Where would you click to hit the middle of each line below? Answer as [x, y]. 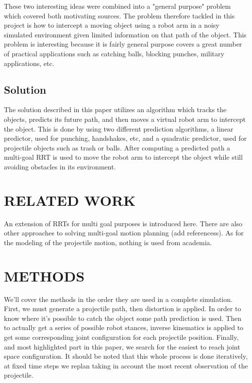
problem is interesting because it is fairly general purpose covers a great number [123, 44]
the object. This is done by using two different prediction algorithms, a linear [119, 128]
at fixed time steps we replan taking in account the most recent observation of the [126, 365]
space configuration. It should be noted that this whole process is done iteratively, [126, 356]
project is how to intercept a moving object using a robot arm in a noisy [112, 25]
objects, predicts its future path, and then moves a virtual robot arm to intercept [125, 119]
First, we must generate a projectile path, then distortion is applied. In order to [123, 308]
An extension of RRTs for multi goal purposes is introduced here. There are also [123, 223]
